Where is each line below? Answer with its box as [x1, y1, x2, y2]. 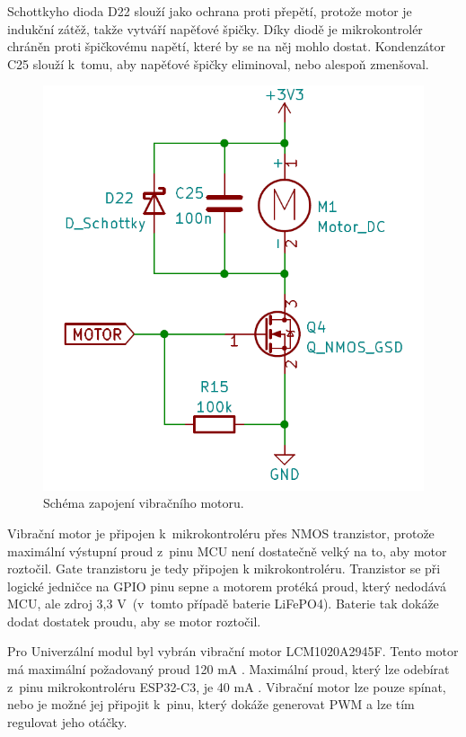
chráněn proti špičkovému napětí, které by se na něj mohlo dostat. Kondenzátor [7, 37, 446, 56]
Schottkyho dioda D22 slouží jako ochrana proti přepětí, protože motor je [7, 2, 412, 20]
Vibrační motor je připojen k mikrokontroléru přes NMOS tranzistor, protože [7, 523, 435, 542]
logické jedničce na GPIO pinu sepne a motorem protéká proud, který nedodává [7, 576, 446, 595]
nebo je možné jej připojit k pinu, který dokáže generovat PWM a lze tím [7, 695, 415, 714]
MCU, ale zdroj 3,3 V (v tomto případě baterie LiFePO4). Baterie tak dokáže [7, 594, 439, 613]
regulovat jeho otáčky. [7, 712, 127, 731]
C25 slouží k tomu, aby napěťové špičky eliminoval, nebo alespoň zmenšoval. [7, 54, 429, 73]
